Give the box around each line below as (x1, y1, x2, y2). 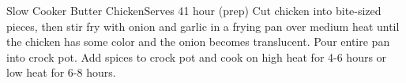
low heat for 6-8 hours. (6, 64, 116, 81)
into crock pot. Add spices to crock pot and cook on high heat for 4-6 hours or (6, 48, 387, 65)
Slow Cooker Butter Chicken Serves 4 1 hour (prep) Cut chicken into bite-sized (6, 2, 382, 18)
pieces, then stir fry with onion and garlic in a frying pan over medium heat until (6, 17, 400, 34)
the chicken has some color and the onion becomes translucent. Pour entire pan (6, 33, 390, 50)
